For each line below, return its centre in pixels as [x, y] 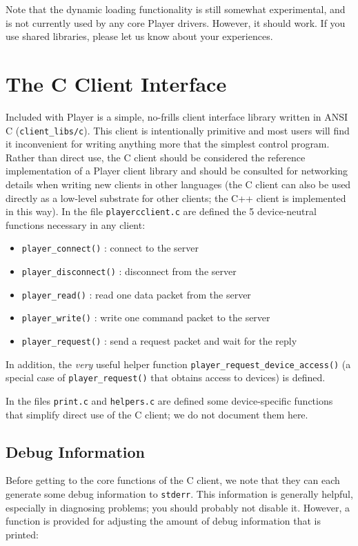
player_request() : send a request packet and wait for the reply [159, 341]
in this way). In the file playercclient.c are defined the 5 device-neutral [161, 211]
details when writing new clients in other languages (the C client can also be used [178, 184]
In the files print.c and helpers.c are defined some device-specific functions [169, 400]
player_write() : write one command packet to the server [146, 317]
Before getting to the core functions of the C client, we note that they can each [173, 480]
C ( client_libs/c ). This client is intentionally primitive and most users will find [178, 130]
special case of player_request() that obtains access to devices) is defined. [166, 377]
